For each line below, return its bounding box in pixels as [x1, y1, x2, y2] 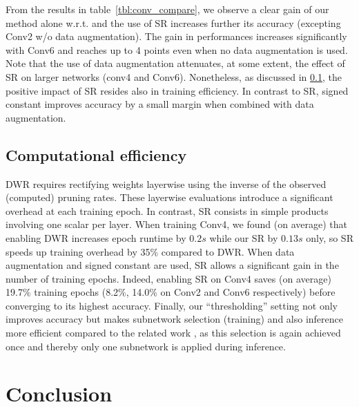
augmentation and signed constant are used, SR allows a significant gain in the [6, 258, 339, 272]
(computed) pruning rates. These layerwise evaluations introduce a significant [6, 190, 333, 205]
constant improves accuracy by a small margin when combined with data [6, 97, 314, 111]
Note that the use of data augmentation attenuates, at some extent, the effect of [6, 56, 345, 70]
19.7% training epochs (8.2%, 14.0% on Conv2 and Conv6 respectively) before [6, 285, 336, 299]
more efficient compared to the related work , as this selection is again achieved [6, 325, 341, 340]
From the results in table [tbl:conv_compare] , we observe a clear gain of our [6, 2, 329, 16]
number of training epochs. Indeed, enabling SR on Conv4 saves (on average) [6, 271, 331, 285]
